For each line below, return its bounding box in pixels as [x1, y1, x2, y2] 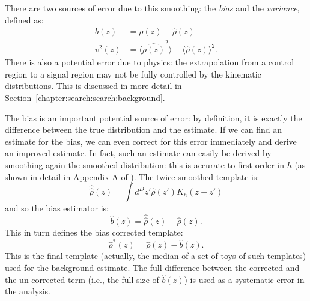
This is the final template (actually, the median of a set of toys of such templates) [5, 249, 306, 262]
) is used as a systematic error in [184, 273, 305, 285]
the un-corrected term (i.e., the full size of [5, 273, 159, 285]
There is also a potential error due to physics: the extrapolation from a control [5, 56, 294, 68]
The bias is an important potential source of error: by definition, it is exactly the [5, 111, 302, 124]
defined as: [5, 13, 44, 26]
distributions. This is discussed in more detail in [5, 79, 182, 92]
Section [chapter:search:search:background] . [5, 91, 165, 103]
